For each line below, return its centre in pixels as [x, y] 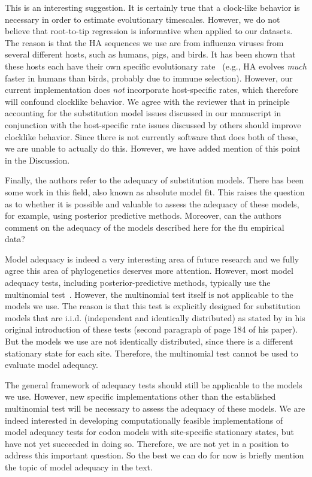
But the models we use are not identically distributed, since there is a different [149, 341]
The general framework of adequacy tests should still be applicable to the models [154, 384]
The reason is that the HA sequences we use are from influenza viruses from [144, 42]
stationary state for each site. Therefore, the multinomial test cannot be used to [152, 353]
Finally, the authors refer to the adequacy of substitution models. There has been [154, 180]
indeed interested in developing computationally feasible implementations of [144, 420]
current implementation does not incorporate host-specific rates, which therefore [152, 90]
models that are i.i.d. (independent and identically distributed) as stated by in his [155, 317]
